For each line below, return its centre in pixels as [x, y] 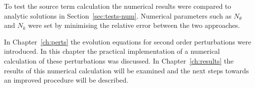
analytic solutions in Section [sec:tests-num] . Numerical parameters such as [118, 15]
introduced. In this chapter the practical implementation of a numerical [112, 51]
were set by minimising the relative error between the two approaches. [134, 25]
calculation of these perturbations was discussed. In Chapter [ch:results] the [119, 60]
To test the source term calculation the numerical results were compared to [118, 6]
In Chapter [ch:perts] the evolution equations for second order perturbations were [128, 41]
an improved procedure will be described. [66, 80]
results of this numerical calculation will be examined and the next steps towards [127, 70]
